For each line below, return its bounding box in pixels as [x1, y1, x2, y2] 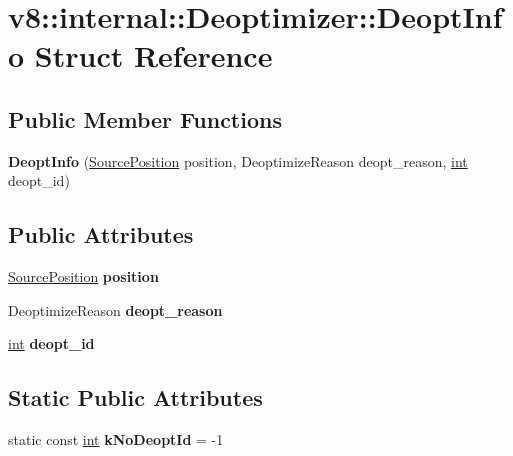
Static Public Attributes [8, 382, 263, 413]
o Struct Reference [8, 35, 273, 76]
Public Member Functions [8, 103, 282, 134]
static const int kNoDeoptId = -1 [8, 429, 224, 450]
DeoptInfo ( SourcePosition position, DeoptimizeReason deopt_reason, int [8, 150, 468, 171]
